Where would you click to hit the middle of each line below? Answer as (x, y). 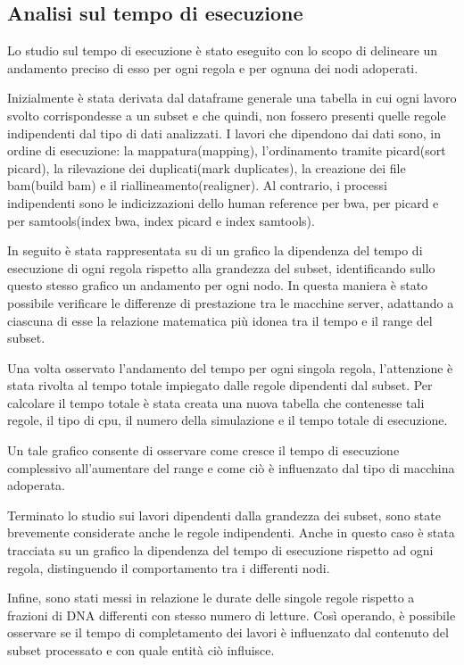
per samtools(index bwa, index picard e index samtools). (161, 220)
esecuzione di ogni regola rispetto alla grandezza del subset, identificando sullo (221, 267)
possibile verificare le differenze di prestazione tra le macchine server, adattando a (231, 302)
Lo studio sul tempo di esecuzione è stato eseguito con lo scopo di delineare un (223, 50)
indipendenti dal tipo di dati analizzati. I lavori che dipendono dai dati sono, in (224, 133)
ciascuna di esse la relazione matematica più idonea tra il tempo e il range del (220, 320)
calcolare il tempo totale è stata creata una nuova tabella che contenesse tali (216, 402)
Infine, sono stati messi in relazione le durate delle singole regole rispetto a (211, 598)
